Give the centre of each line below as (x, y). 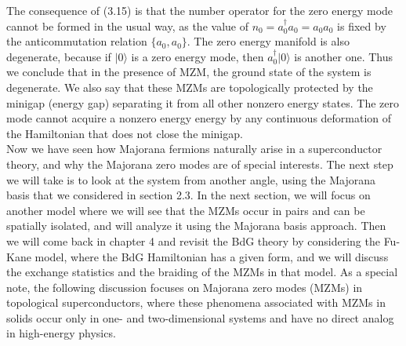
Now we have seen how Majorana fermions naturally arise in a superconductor (194, 149)
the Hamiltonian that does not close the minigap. (125, 133)
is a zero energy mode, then (198, 56)
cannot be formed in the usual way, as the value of (127, 25)
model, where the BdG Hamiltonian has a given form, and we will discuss (212, 256)
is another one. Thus (344, 56)
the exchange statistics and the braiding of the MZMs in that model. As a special (202, 272)
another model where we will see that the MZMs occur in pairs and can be (186, 210)
